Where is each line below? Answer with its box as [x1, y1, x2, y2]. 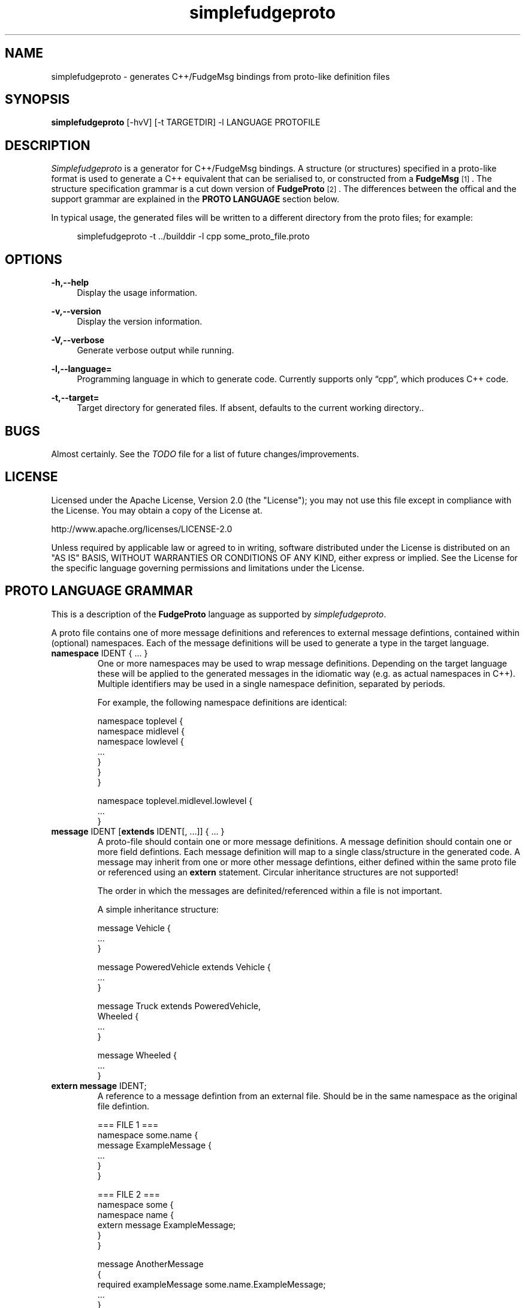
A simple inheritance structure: [97, 904, 219, 914]
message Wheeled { [97, 1049, 177, 1060]
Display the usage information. [77, 287, 197, 298]
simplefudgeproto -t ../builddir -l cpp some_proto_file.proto [77, 231, 310, 242]
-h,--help [51, 277, 89, 288]
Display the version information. [77, 316, 203, 327]
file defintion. [97, 1100, 150, 1111]
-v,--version [51, 306, 101, 317]
